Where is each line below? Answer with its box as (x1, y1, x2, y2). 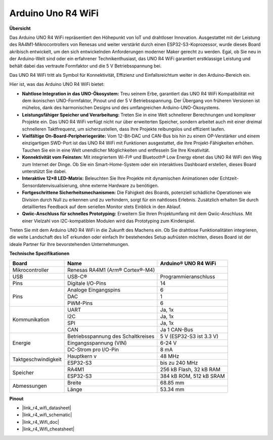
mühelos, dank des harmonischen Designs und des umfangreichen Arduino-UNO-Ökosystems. (22, 105, 220, 111)
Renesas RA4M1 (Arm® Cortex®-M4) (67, 266, 155, 273)
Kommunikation (12, 316, 50, 323)
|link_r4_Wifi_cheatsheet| (22, 426, 75, 432)
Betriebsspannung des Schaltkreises (67, 332, 155, 339)
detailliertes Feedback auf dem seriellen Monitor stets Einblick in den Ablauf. (22, 204, 181, 210)
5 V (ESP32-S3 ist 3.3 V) (160, 332, 219, 339)
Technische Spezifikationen (9, 251, 70, 257)
